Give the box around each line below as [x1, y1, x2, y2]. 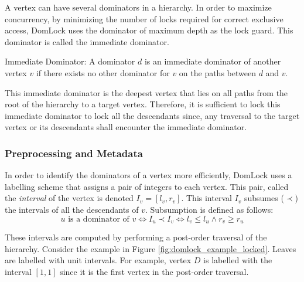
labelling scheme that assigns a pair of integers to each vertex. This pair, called [5, 180, 289, 192]
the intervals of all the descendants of [5, 203, 139, 215]
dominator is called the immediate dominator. [5, 35, 169, 47]
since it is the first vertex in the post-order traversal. [60, 265, 249, 277]
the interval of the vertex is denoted [5, 192, 134, 204]
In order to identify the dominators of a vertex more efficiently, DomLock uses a [5, 169, 292, 181]
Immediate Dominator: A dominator [5, 55, 135, 67]
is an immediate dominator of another [144, 55, 281, 67]
